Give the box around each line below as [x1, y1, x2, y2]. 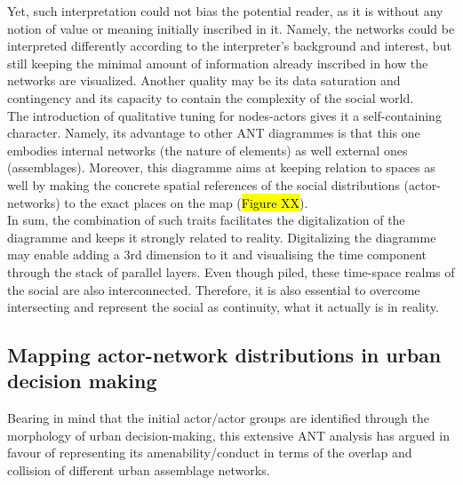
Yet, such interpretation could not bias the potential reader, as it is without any [7, 2, 443, 20]
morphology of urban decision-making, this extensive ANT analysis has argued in [7, 425, 450, 444]
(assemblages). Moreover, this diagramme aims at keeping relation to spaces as [7, 158, 435, 177]
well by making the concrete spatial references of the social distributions [7, 175, 400, 194]
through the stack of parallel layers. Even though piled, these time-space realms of [7, 262, 455, 281]
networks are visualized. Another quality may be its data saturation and [7, 71, 401, 90]
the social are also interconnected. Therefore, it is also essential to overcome [7, 280, 420, 298]
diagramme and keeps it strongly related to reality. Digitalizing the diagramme [7, 227, 436, 246]
